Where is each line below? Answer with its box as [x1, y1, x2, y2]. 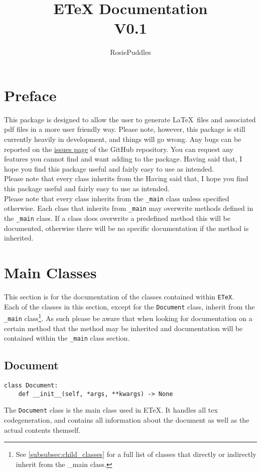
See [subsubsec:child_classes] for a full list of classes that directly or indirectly [16, 449, 256, 459]
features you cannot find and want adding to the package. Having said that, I [4, 153, 242, 164]
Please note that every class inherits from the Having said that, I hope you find [4, 173, 248, 184]
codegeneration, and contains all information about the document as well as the [4, 414, 249, 425]
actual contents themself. [4, 424, 81, 435]
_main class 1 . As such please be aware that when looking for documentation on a [4, 311, 252, 323]
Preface [4, 85, 57, 105]
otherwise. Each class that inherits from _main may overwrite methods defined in [4, 203, 253, 213]
